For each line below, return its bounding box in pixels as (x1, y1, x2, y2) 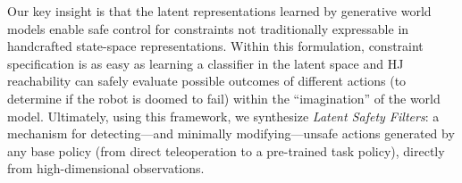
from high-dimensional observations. (7, 159, 205, 178)
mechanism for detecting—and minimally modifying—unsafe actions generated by (7, 124, 455, 143)
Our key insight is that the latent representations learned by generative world (7, 2, 432, 20)
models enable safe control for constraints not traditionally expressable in (7, 19, 409, 37)
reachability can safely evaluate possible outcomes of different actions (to (7, 71, 407, 90)
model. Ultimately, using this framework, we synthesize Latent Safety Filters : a (7, 106, 440, 125)
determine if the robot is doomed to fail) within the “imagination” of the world (7, 88, 441, 107)
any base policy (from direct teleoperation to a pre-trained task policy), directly (7, 141, 445, 160)
